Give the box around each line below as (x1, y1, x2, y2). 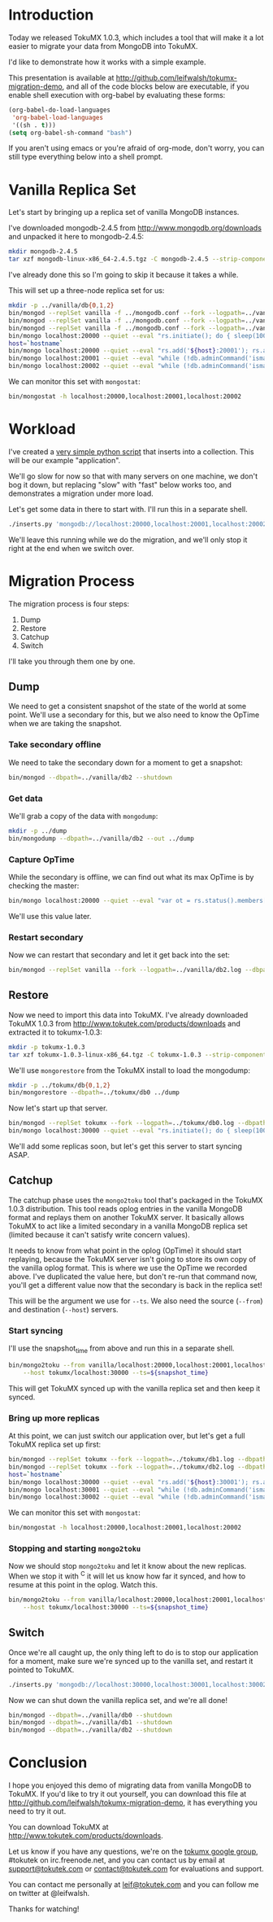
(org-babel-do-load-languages (8, 106, 111, 114)
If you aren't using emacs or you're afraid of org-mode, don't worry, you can (8, 143, 265, 153)
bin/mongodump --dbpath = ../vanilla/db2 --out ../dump (8, 834, 195, 843)
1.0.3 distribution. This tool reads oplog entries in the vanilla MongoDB (8, 1203, 243, 1214)
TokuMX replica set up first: (8, 1439, 102, 1450)
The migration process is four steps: (8, 598, 130, 608)
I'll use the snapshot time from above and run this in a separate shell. (8, 1343, 235, 1355)
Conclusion (8, 1753, 88, 1772)
